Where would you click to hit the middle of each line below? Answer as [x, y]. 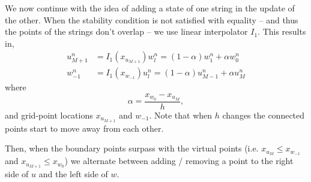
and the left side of [73, 174]
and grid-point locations [49, 115]
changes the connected [264, 115]
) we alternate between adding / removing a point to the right [179, 161]
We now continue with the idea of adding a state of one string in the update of [150, 8]
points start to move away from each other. [84, 128]
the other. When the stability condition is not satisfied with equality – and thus [152, 19]
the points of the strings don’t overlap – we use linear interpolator [126, 31]
